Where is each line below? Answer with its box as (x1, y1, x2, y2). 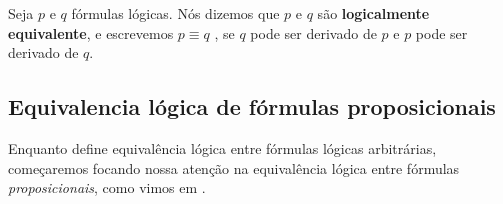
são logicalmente (317, 3, 430, 23)
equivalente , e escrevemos (8, 22, 174, 43)
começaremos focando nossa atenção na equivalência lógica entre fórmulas (8, 157, 460, 178)
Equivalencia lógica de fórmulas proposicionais (8, 91, 496, 122)
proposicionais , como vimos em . (8, 177, 206, 198)
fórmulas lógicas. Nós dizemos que (71, 3, 280, 23)
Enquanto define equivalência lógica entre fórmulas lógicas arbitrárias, (8, 137, 437, 158)
